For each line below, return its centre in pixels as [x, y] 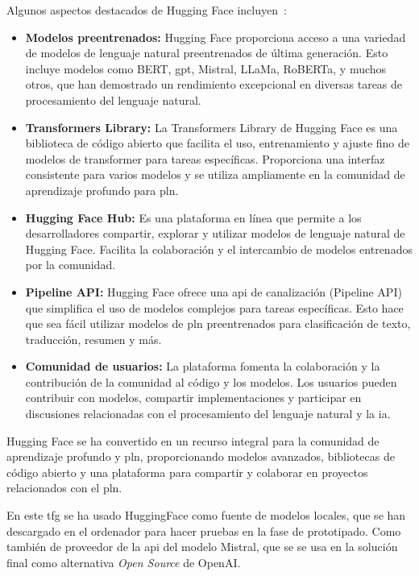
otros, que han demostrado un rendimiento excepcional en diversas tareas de [214, 84]
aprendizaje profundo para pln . [102, 190]
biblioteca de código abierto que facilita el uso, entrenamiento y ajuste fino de [218, 143]
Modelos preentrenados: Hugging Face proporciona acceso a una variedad [216, 37]
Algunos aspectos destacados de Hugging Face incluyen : [147, 10]
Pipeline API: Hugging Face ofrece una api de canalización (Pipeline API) [214, 291]
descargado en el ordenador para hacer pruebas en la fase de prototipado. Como [204, 530]
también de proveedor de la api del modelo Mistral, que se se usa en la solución [202, 547]
